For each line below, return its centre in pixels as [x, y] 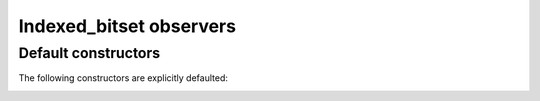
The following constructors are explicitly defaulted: [123, 78]
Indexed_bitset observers [127, 26]
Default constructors [89, 53]
